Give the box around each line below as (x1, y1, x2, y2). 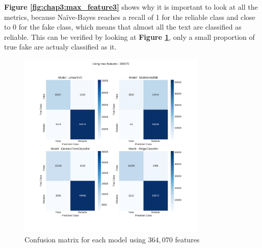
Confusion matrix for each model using (24, 234, 146, 244)
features (175, 234, 200, 244)
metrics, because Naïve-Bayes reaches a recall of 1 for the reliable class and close (4, 11, 255, 22)
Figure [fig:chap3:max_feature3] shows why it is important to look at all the (4, 2, 258, 12)
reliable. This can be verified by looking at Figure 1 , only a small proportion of (4, 31, 255, 42)
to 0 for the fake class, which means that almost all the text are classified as (4, 21, 242, 32)
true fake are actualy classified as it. (4, 41, 117, 52)
